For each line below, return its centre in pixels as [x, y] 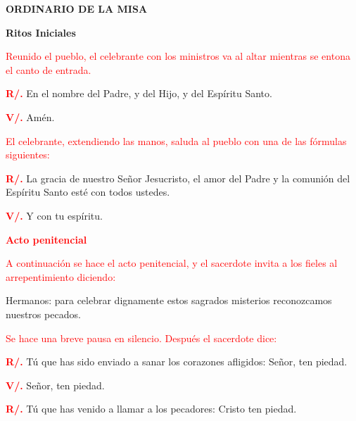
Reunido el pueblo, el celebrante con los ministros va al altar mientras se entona [178, 56]
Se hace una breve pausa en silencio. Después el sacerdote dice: [141, 338]
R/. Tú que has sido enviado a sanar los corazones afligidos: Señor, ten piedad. [177, 362]
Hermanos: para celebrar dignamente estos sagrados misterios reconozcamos [169, 300]
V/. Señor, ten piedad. [55, 385]
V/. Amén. [30, 117]
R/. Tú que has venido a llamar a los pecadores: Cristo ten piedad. [151, 409]
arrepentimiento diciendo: [61, 276]
